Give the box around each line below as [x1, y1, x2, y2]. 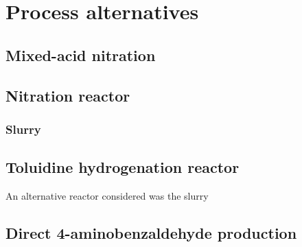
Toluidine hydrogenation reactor [5, 156, 240, 178]
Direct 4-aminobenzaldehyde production [5, 222, 297, 243]
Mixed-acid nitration [5, 44, 156, 65]
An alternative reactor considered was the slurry [5, 188, 209, 202]
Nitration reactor [5, 84, 130, 106]
